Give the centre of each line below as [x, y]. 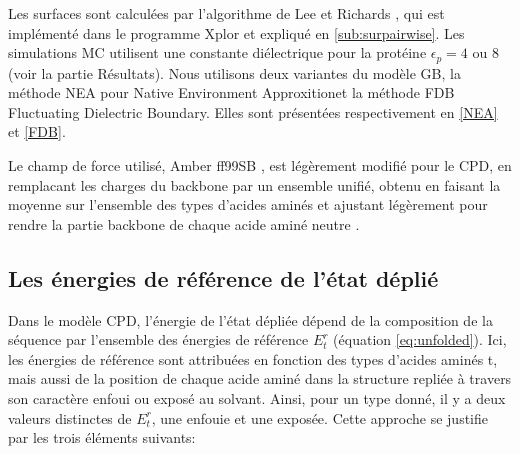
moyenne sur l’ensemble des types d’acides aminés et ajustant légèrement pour [248, 204]
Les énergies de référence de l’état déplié [223, 277]
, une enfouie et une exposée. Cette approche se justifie [319, 417]
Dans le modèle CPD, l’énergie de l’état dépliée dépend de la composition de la [250, 319]
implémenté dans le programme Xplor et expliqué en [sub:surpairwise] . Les [236, 32]
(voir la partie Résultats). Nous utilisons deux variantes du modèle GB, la [234, 72]
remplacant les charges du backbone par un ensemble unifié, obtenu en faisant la [254, 184]
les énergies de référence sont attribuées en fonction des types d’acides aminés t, [253, 358]
